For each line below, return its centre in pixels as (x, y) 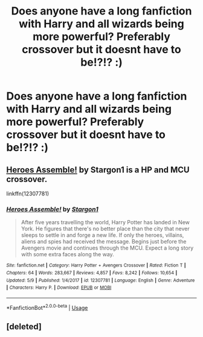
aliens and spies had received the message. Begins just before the (104, 242)
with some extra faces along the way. (68, 254)
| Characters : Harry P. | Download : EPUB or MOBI (59, 288)
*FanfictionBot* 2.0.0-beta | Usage (47, 307)
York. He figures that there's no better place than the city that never (105, 229)
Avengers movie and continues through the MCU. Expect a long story (107, 248)
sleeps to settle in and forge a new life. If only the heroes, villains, (102, 235)
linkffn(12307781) (28, 194)
